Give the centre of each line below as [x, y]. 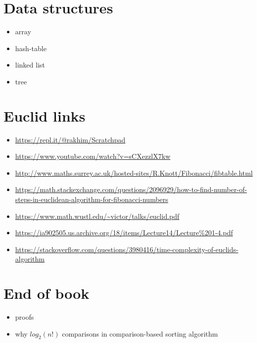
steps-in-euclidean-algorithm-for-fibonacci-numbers [92, 199]
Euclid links [45, 115]
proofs [25, 317]
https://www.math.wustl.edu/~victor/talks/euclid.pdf [97, 216]
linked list [30, 65]
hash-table [31, 48]
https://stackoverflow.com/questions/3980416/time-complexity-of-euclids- [127, 249]
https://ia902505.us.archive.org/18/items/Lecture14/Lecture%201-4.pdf [124, 233]
